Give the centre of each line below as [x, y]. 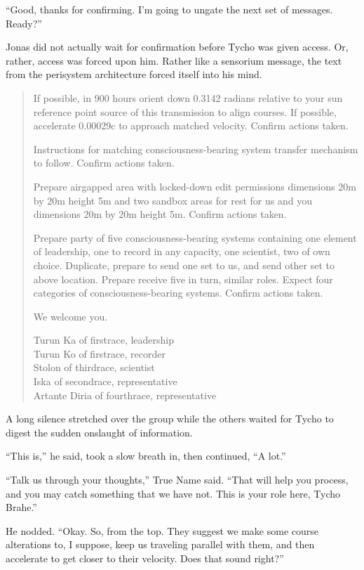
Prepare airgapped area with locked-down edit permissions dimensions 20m [195, 186]
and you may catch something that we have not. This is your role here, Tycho [173, 493]
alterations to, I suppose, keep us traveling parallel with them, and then [160, 544]
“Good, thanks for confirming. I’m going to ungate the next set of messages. [169, 9]
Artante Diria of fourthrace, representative [125, 395]
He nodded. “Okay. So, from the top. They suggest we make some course [162, 530]
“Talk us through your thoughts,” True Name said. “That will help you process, [177, 480]
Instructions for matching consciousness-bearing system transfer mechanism [196, 149]
